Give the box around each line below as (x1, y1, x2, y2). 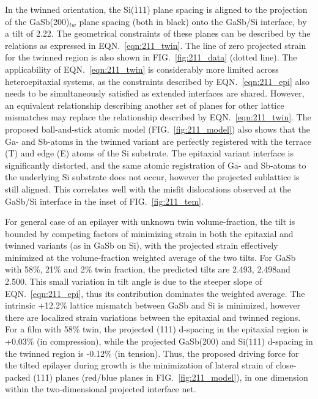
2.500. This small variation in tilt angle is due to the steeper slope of (5, 275, 262, 288)
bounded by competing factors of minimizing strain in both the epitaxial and (5, 227, 294, 240)
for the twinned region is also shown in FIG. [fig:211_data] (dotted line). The (5, 51, 297, 64)
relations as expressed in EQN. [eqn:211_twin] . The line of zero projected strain (5, 38, 306, 51)
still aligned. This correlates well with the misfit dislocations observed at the (5, 182, 292, 195)
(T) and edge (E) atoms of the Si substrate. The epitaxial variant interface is (5, 147, 294, 159)
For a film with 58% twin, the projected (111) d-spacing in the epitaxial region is (5, 323, 308, 335)
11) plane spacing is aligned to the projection (138, 3, 308, 15)
